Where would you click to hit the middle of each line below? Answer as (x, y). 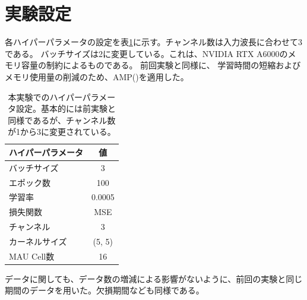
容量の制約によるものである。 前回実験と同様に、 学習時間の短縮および (161, 65)
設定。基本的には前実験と (66, 108)
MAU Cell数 (32, 256)
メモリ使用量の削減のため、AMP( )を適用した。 (97, 76)
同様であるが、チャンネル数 (62, 120)
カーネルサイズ (38, 241)
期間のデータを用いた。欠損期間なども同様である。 (105, 290)
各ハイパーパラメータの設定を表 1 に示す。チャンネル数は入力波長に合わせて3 (154, 42)
